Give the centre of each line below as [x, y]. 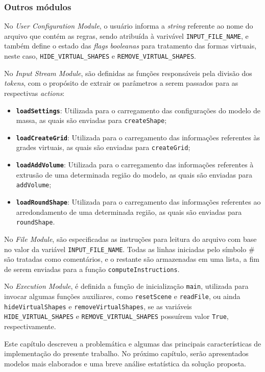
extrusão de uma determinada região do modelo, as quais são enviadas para [134, 174]
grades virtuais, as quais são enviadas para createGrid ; [103, 147]
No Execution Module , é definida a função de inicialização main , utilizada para [126, 286]
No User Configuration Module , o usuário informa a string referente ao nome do [129, 26]
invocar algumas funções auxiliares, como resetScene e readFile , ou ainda [122, 296]
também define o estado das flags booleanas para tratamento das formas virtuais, [130, 46]
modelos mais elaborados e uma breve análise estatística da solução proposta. [125, 363]
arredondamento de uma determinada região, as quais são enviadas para [129, 212]
